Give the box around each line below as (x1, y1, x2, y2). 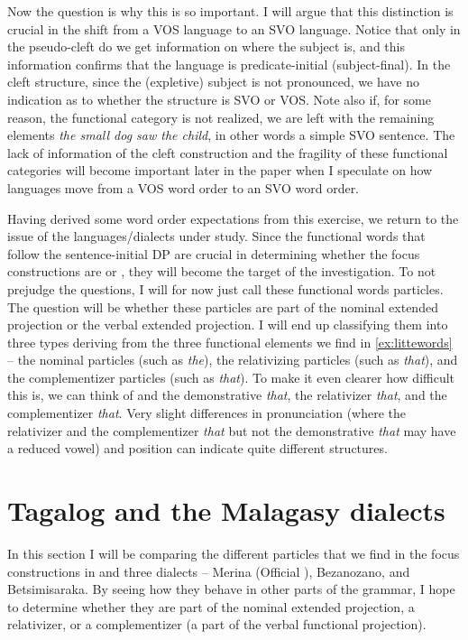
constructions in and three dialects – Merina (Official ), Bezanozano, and (7, 561, 410, 580)
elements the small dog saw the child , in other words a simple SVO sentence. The (7, 125, 455, 144)
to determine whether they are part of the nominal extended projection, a (7, 597, 415, 616)
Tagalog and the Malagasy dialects (7, 492, 445, 529)
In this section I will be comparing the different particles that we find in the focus (7, 543, 460, 562)
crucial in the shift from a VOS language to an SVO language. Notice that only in (7, 19, 461, 38)
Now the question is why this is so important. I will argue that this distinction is (7, 2, 454, 20)
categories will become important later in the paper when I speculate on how (7, 161, 433, 180)
